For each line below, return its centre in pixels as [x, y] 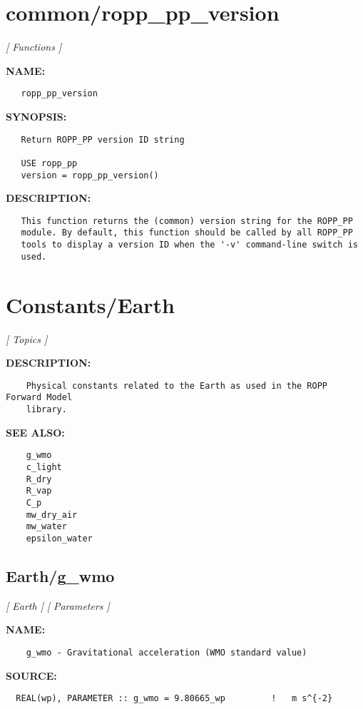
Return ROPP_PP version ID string [103, 139]
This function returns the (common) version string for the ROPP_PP [187, 221]
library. [46, 410]
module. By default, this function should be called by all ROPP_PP [187, 233]
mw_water [46, 527]
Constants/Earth [90, 304]
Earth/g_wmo [60, 575]
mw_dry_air [52, 515]
